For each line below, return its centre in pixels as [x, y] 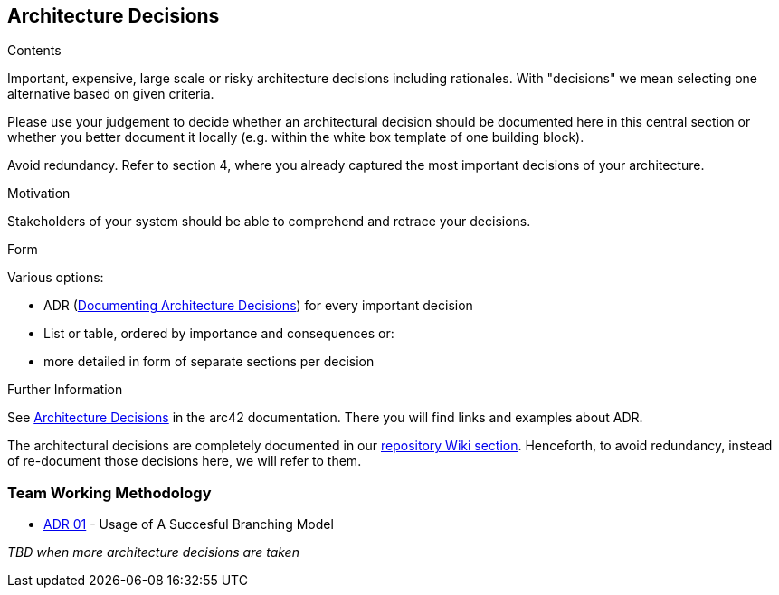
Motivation [39, 194]
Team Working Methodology [109, 492]
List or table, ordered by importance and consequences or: [219, 334]
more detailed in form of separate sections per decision [209, 362]
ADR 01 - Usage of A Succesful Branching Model [189, 524]
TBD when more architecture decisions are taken [153, 552]
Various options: [56, 278]
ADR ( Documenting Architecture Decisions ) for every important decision [258, 306]
